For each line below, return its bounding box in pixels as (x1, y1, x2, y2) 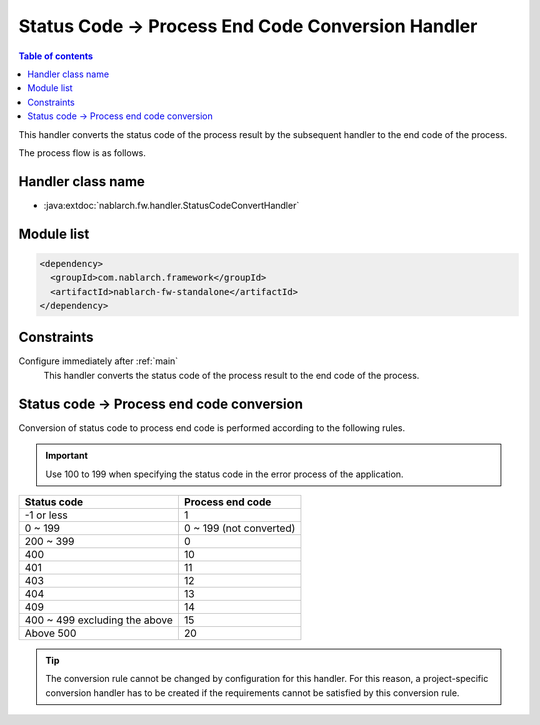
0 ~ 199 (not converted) (183, 521, 296, 535)
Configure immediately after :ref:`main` (18, 355, 179, 367)
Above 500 (24, 626, 77, 640)
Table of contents (18, 50, 94, 62)
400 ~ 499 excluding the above (24, 613, 174, 627)
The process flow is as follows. (18, 146, 147, 159)
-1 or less (24, 508, 69, 522)
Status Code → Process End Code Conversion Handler (18, 15, 478, 37)
